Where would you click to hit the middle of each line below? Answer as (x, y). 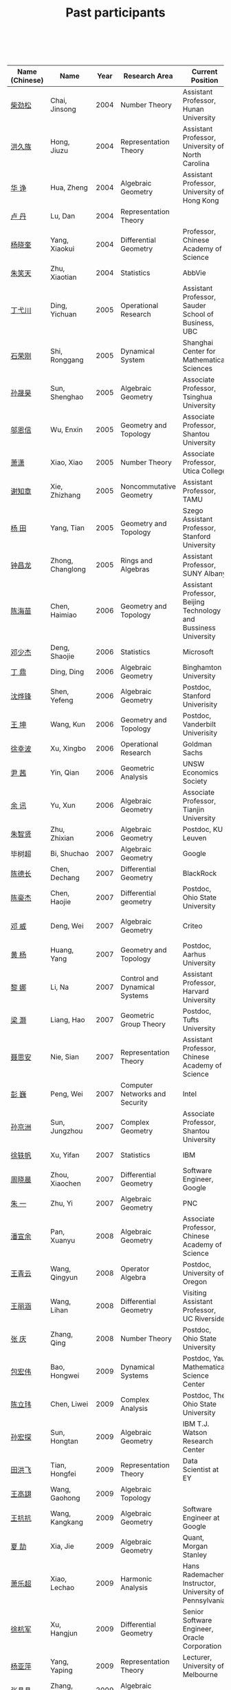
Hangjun (64, 1633)
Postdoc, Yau (204, 1358)
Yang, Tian (67, 528)
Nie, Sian (65, 1057)
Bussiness (199, 628)
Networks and (143, 1094)
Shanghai (198, 343)
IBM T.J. (196, 1424)
